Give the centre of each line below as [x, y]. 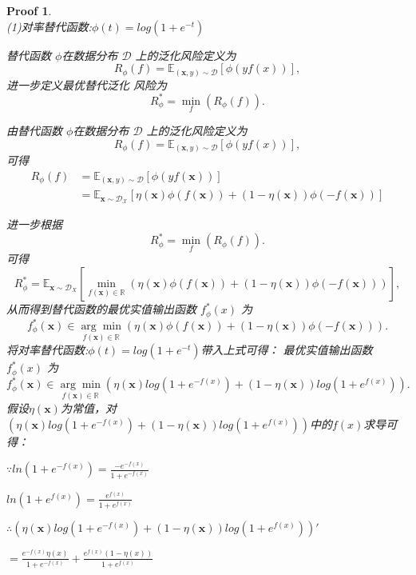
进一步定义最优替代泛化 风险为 [87, 84]
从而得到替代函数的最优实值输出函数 [101, 309]
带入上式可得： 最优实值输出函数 [287, 350]
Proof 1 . [29, 10]
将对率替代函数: [48, 350]
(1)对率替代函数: [49, 26]
